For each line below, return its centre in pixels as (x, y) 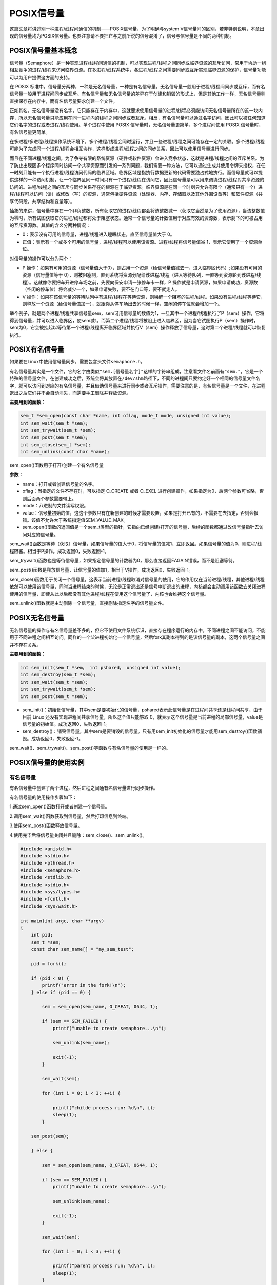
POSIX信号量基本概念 (44, 51)
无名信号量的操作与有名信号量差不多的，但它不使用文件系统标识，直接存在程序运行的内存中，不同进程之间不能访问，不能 (137, 630)
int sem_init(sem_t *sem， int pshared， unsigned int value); (101, 667)
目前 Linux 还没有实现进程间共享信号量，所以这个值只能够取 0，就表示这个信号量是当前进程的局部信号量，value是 (143, 717)
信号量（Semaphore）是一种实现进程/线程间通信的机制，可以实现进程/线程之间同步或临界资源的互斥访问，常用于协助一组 (138, 63)
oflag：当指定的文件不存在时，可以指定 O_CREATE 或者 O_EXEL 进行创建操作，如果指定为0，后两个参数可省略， (141, 491)
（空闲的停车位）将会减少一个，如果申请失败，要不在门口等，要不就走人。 (101, 289)
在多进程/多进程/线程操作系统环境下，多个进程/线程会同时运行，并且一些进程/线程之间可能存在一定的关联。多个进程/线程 (137, 141)
